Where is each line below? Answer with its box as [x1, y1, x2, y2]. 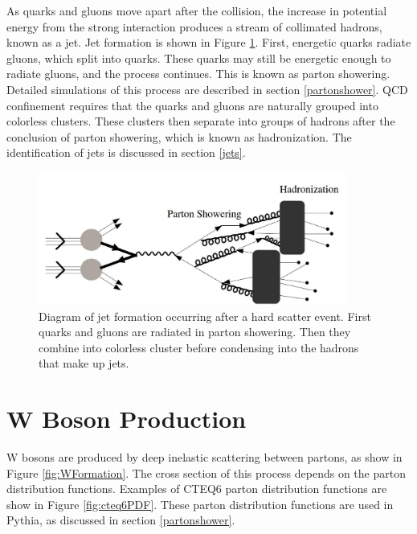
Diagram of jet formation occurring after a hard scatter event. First [39, 307, 371, 324]
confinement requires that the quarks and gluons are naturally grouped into [6, 97, 378, 113]
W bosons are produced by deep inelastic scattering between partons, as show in [6, 449, 403, 466]
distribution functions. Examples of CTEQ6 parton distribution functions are [6, 480, 387, 497]
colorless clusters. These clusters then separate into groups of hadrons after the [6, 113, 395, 129]
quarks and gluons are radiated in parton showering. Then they [39, 323, 351, 340]
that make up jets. [39, 355, 129, 372]
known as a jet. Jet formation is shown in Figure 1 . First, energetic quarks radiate [6, 34, 411, 51]
